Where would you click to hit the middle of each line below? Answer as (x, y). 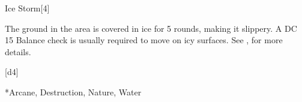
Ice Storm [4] (27, 8)
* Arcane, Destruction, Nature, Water (73, 91)
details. (18, 51)
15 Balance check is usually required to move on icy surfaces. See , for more (144, 40)
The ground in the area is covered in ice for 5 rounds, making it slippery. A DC (151, 28)
